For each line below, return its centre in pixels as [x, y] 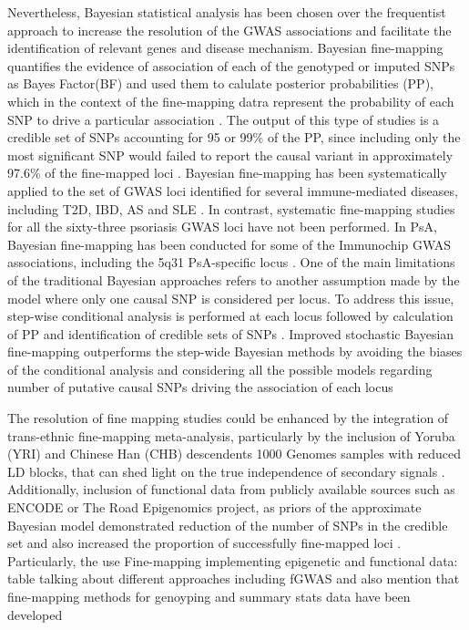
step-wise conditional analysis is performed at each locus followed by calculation [230, 316]
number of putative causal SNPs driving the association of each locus [200, 387]
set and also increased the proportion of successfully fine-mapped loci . [204, 543]
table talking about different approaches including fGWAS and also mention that [234, 578]
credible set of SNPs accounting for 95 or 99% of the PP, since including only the [234, 137]
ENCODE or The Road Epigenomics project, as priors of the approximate [214, 507]
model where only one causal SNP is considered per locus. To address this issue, [231, 298]
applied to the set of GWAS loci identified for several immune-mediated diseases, [233, 190]
